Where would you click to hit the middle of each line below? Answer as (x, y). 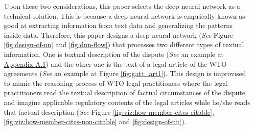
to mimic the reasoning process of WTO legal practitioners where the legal (116, 83)
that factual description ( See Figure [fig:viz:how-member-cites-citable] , (109, 112)
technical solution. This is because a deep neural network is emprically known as (125, 15)
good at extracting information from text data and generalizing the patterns (118, 25)
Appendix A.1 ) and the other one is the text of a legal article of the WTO (115, 64)
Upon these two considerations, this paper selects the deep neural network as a (122, 6)
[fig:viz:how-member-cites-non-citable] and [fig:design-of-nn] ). (95, 121)
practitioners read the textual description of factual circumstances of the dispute (125, 92)
